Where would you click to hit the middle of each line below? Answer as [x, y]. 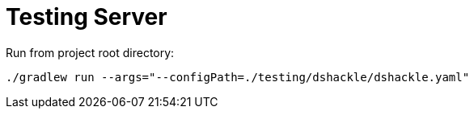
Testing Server [87, 17]
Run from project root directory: [90, 52]
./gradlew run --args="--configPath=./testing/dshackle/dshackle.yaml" [238, 77]
